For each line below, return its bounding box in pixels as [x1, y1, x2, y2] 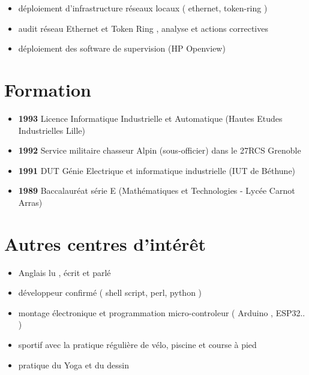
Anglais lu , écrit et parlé [18, 266, 111, 278]
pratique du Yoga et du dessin [18, 358, 129, 371]
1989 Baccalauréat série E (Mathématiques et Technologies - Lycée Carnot [18, 184, 295, 197]
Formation [4, 77, 91, 101]
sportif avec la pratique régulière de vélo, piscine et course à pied [18, 338, 257, 350]
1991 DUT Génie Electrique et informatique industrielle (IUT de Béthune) [18, 164, 296, 176]
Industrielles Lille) [18, 124, 86, 136]
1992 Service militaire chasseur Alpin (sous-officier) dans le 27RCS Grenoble [18, 144, 301, 157]
